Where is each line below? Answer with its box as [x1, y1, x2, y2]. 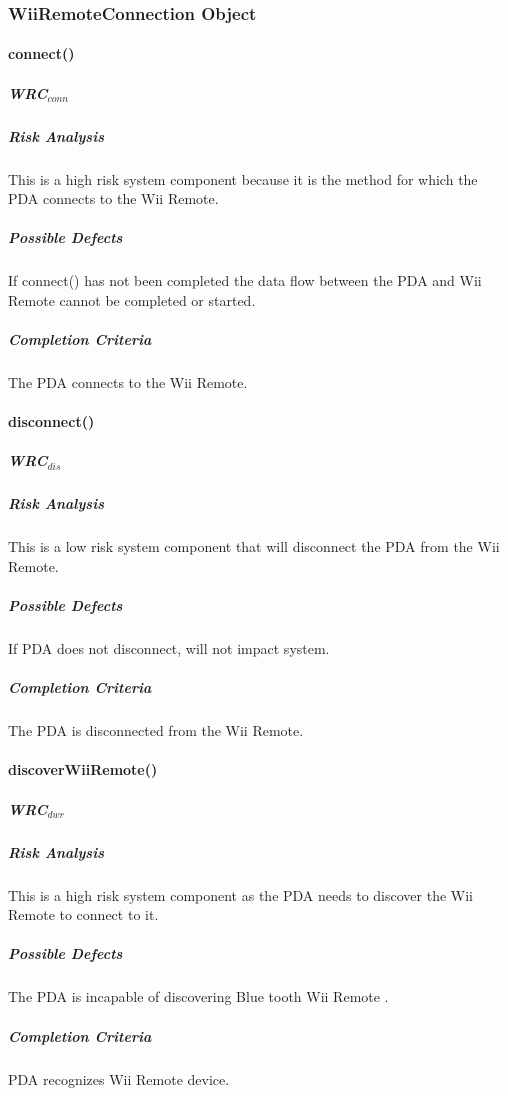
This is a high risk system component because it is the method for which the [8, 168, 478, 189]
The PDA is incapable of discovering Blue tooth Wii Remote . [8, 986, 389, 1007]
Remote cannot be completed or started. [8, 289, 256, 310]
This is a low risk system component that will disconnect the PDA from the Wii [8, 536, 500, 557]
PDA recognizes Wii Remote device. [8, 1068, 230, 1089]
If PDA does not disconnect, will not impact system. [8, 638, 330, 659]
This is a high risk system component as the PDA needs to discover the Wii [8, 884, 473, 905]
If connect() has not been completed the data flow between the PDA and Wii [8, 270, 482, 291]
